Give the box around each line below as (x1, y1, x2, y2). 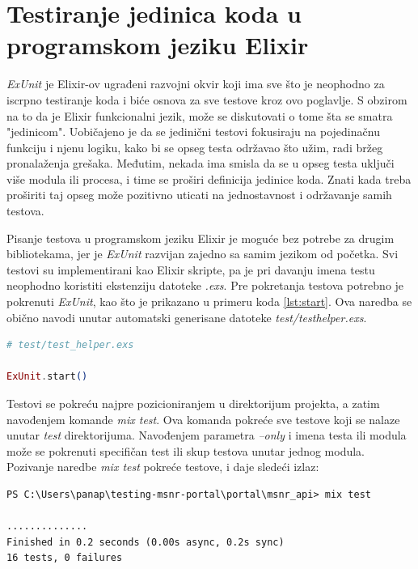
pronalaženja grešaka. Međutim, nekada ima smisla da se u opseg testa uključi (6, 155, 395, 172)
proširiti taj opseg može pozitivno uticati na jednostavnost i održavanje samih (6, 186, 392, 203)
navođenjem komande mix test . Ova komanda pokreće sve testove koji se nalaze (6, 410, 400, 427)
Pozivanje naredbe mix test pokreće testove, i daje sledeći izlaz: (6, 458, 319, 475)
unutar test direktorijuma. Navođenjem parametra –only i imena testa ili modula (6, 427, 407, 444)
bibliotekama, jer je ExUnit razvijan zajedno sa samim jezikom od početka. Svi (6, 245, 399, 262)
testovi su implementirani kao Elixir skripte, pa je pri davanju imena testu (6, 261, 375, 278)
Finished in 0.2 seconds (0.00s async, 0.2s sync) (6, 536, 285, 548)
